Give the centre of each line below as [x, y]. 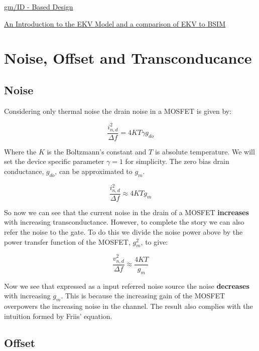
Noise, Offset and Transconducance [128, 58]
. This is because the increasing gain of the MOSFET [143, 296]
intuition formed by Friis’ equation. [58, 316]
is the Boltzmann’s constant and [97, 151]
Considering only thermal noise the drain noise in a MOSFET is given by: [118, 111]
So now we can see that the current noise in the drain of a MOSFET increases [126, 212]
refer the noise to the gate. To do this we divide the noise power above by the [123, 232]
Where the [20, 151]
